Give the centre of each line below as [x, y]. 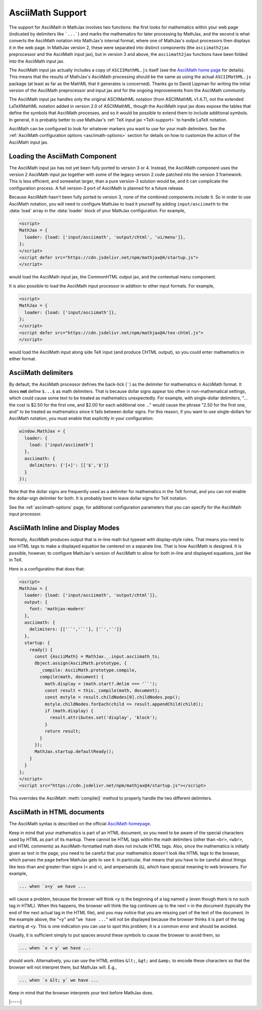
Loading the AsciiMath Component [63, 156]
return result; [63, 731]
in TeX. [16, 560]
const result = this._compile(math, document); [102, 690]
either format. [23, 359]
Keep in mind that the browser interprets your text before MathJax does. [81, 993]
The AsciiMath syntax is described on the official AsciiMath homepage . [80, 824]
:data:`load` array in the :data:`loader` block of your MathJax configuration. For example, [97, 211]
